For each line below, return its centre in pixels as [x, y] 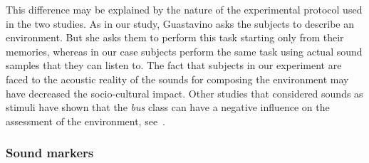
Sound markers [50, 153]
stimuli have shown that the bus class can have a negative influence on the [168, 107]
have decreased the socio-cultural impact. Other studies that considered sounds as [184, 93]
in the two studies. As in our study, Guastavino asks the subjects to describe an [180, 23]
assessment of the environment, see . [85, 121]
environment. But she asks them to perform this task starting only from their [175, 37]
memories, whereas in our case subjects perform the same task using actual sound [184, 51]
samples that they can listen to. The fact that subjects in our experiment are [174, 65]
